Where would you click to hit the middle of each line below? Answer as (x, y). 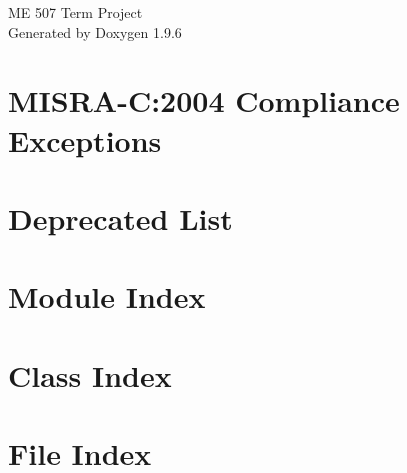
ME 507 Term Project (75, 12)
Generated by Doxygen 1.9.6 (95, 31)
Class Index (90, 374)
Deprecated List (120, 217)
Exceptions (85, 139)
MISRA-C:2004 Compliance (204, 100)
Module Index (107, 296)
